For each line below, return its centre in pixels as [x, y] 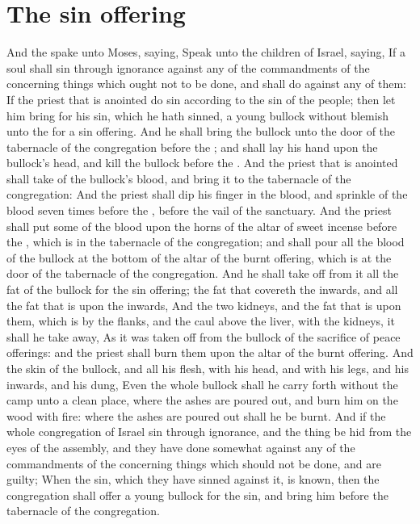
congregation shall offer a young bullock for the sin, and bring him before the [197, 495]
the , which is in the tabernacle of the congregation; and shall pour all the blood [206, 242]
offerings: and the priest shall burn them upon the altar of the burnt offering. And [210, 352]
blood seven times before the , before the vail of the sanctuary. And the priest [199, 210]
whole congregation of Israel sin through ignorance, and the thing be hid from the [209, 432]
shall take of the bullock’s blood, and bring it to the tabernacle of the [179, 178]
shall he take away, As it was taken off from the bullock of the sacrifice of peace [204, 336]
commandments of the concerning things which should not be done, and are [194, 463]
